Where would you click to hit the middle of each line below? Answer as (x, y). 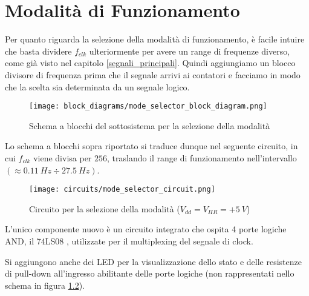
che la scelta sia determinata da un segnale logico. (97, 86)
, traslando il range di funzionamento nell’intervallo (202, 157)
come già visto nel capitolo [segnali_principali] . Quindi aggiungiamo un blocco (150, 63)
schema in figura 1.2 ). (45, 285)
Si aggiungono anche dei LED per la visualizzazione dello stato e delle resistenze (153, 261)
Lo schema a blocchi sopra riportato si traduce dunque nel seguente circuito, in (151, 146)
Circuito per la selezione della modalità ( (105, 208)
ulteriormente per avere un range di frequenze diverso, (190, 51)
